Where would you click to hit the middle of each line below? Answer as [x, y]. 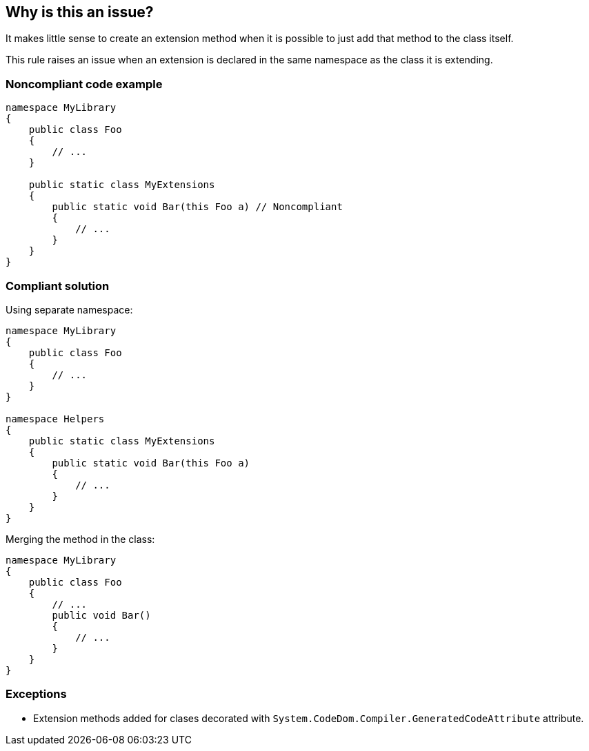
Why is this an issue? [80, 12]
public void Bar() [101, 615]
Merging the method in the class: [80, 539]
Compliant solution [58, 286]
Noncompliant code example [84, 84]
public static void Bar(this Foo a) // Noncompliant [197, 207]
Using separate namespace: [69, 309]
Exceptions [36, 694]
